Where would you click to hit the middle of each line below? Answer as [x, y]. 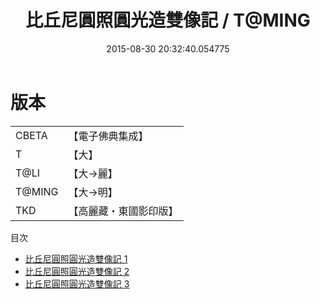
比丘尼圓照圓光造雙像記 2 [77, 271]
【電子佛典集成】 [108, 136]
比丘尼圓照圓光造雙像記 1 [76, 258]
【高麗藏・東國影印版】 [123, 211]
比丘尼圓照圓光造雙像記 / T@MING [168, 20]
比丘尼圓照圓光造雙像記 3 [77, 283]
